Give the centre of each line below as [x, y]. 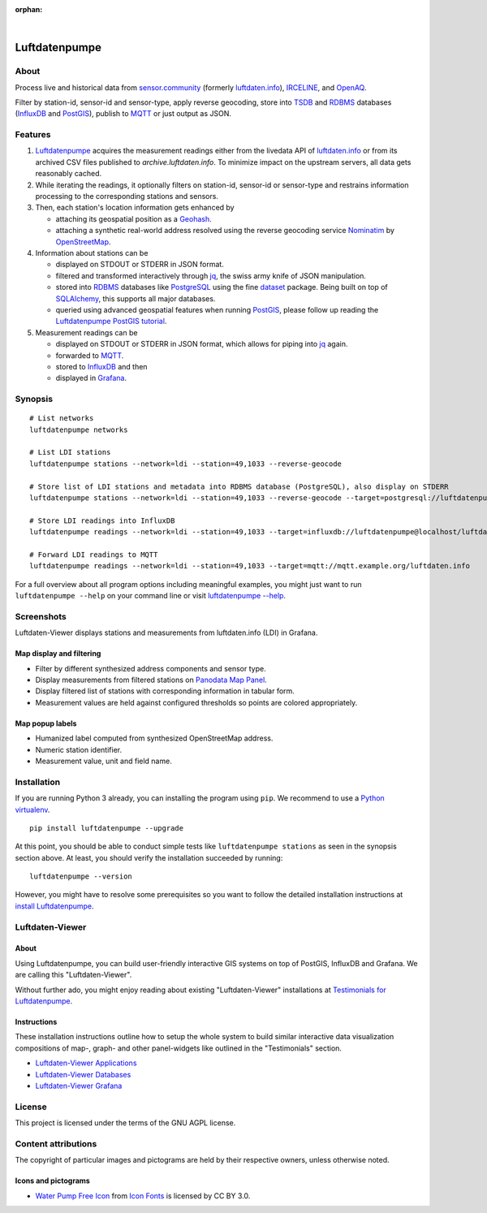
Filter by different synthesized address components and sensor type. [151, 668]
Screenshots [41, 616]
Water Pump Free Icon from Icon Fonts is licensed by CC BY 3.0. [143, 1196]
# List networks [62, 419]
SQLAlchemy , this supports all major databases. [136, 298]
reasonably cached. [68, 174]
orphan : [29, 9]
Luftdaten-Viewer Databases [83, 1074]
